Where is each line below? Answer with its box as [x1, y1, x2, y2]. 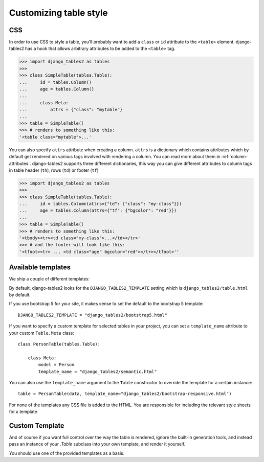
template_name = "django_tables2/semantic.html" [38, 369, 157, 374]
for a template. [9, 409, 39, 415]
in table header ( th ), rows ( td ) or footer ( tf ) [9, 167, 99, 173]
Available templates [9, 263, 71, 272]
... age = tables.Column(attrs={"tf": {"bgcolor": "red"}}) [19, 208, 177, 213]
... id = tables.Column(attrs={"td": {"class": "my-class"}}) [19, 201, 182, 207]
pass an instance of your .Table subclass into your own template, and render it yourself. [9, 441, 186, 447]
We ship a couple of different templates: [9, 276, 90, 282]
